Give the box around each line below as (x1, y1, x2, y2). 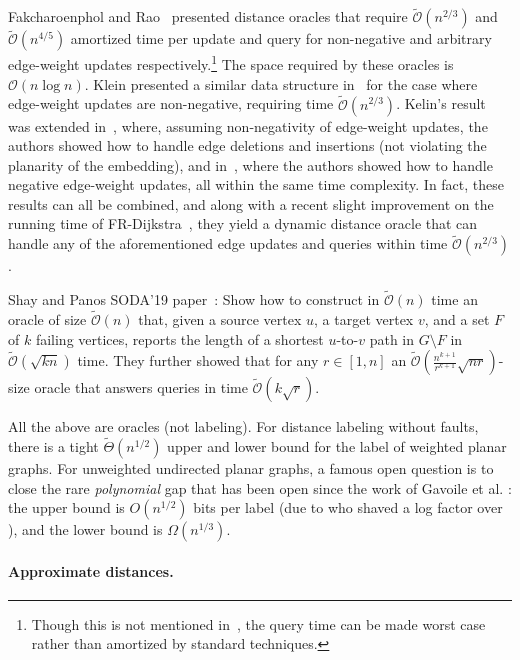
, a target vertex (314, 308, 414, 329)
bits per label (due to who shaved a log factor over (193, 497, 503, 518)
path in (369, 328, 415, 349)
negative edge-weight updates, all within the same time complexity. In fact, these (8, 174, 505, 195)
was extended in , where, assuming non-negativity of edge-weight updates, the (8, 115, 488, 136)
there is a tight (8, 435, 99, 456)
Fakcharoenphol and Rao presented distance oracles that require (8, 6, 408, 27)
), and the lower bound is (8, 519, 163, 540)
